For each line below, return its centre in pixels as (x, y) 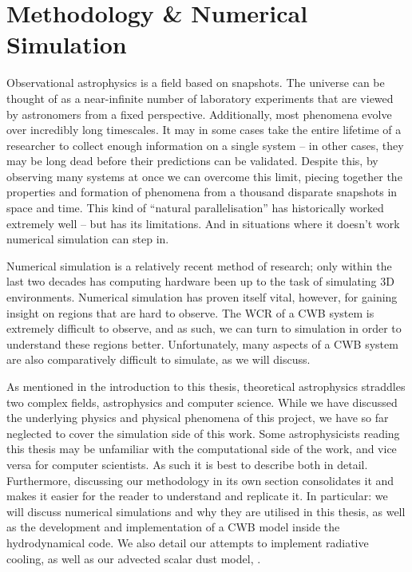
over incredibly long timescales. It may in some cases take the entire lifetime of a (204, 130)
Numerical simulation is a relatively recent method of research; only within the (199, 265)
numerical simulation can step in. (88, 239)
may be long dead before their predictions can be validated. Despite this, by (192, 161)
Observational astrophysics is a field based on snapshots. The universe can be (196, 83)
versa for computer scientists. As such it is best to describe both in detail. (187, 464)
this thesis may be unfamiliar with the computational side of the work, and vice (202, 449)
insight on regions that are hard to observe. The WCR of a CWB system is (190, 312)
